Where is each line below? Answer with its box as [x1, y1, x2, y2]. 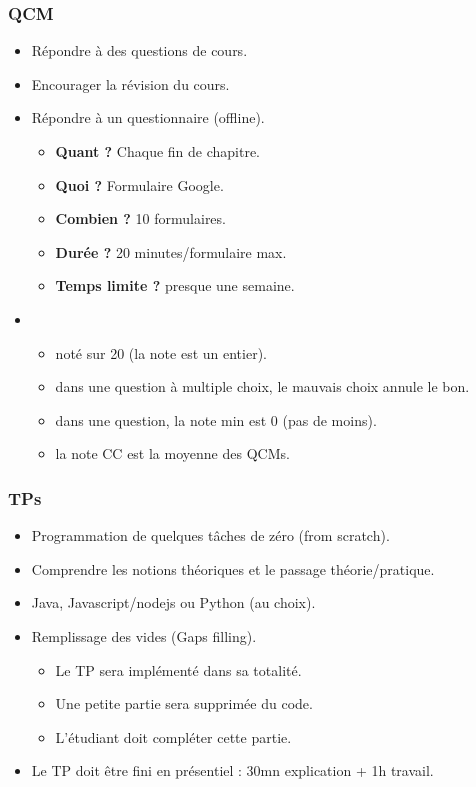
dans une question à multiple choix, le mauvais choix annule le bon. [55, 376, 470, 397]
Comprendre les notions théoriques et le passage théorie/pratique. [31, 558, 435, 579]
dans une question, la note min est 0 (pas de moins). [55, 409, 377, 430]
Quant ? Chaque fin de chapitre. [55, 141, 261, 161]
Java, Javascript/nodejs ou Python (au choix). [31, 592, 316, 613]
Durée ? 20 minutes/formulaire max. [55, 241, 287, 262]
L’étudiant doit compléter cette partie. [55, 726, 292, 747]
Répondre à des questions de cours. [31, 40, 248, 61]
